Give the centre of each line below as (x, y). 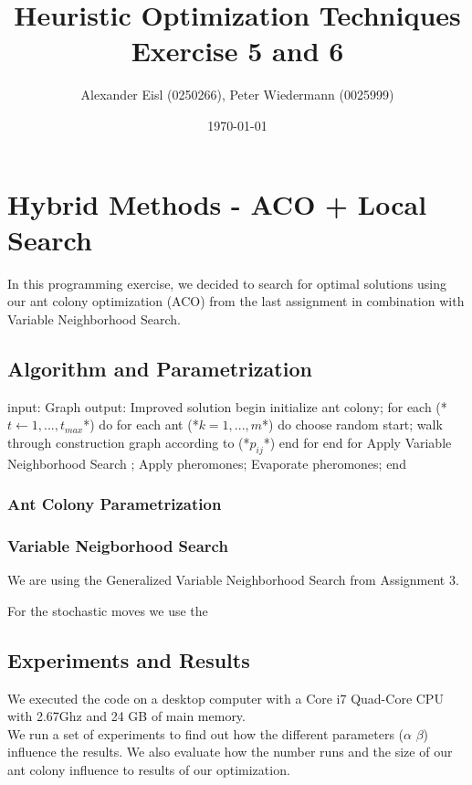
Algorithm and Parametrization (160, 368)
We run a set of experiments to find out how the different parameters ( (206, 733)
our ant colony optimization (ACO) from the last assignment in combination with (236, 301)
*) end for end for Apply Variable (357, 442)
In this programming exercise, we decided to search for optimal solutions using (227, 283)
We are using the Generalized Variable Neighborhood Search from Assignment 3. (233, 580)
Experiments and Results (129, 659)
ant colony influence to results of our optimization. (149, 770)
